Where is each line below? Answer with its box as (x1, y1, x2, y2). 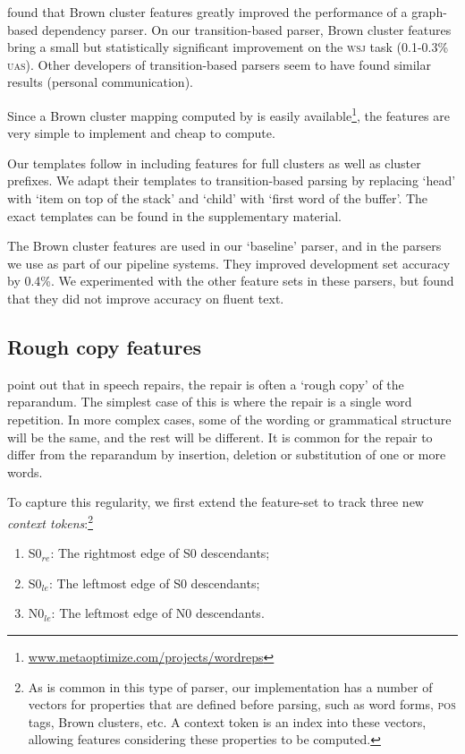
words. (7, 462, 43, 481)
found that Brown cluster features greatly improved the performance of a (7, 3, 408, 21)
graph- (411, 3, 447, 21)
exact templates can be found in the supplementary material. (7, 206, 342, 225)
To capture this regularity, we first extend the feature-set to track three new (7, 493, 424, 511)
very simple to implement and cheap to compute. (7, 124, 275, 142)
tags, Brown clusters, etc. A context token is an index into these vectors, (28, 712, 427, 731)
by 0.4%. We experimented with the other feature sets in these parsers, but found (7, 271, 454, 290)
